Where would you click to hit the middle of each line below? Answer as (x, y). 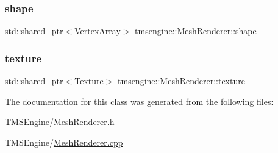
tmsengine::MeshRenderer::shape (196, 31)
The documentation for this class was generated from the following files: (139, 101)
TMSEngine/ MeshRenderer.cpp (64, 142)
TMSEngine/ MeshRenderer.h (60, 122)
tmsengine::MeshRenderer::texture (181, 81)
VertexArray (98, 31)
